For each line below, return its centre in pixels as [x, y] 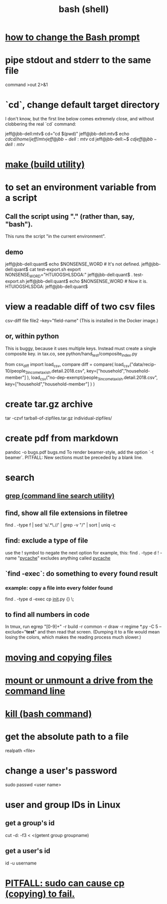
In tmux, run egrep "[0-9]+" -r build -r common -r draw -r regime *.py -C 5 [82, 626]
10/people [15, 371]
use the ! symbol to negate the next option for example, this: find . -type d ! [82, 552]
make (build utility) [45, 165]
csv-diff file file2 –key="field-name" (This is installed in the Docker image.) [82, 320]
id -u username [21, 863]
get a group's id [30, 823]
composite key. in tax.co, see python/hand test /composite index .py [71, 354]
